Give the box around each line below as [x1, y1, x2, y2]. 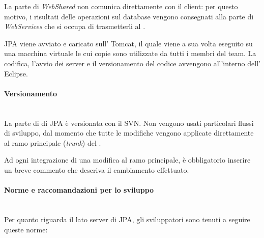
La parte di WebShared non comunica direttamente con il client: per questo [4, 1, 238, 11]
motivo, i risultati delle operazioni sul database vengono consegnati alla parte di [4, 11, 254, 21]
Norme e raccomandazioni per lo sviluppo [4, 184, 154, 195]
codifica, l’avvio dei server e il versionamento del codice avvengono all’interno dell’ [4, 58, 260, 68]
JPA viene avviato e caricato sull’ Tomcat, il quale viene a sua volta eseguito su [4, 38, 253, 48]
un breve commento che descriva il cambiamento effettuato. [4, 164, 189, 175]
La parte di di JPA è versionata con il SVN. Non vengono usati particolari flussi [4, 117, 254, 128]
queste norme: [4, 224, 48, 234]
